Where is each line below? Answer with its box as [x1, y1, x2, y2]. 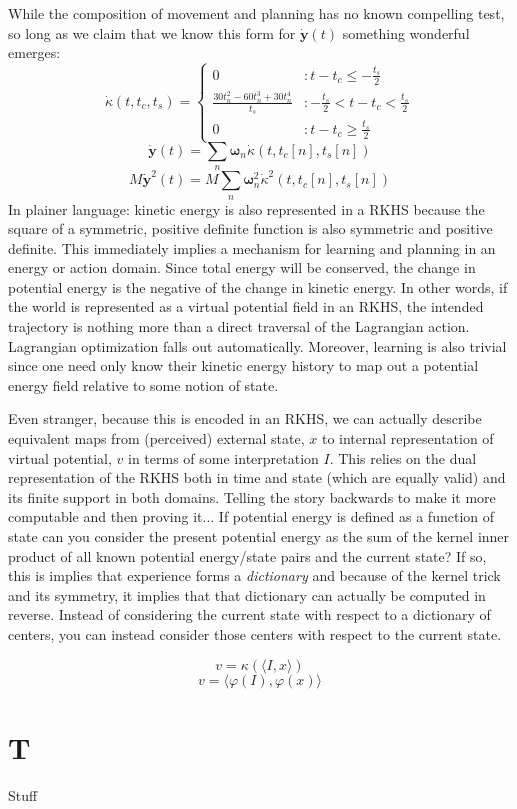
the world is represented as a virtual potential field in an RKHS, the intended [8, 296, 484, 317]
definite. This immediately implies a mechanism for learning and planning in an [8, 237, 496, 258]
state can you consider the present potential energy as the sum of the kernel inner [8, 526, 510, 546]
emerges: [8, 42, 61, 63]
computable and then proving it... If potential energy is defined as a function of [8, 506, 495, 527]
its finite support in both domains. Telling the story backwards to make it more [8, 486, 496, 507]
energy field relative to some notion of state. [8, 374, 279, 395]
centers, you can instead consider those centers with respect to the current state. [8, 623, 502, 644]
